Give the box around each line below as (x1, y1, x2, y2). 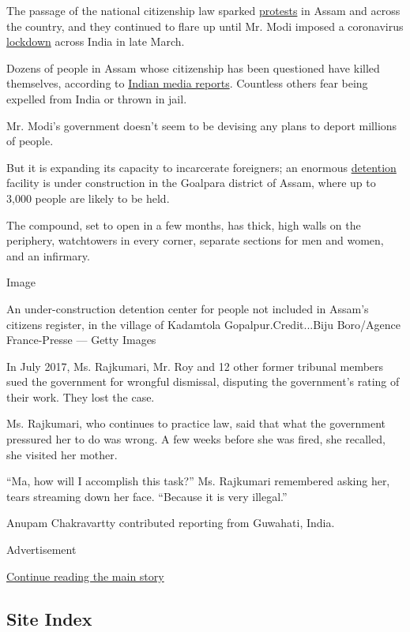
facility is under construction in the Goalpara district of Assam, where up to (6, 174, 376, 191)
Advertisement (6, 541, 77, 558)
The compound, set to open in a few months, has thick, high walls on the (6, 216, 361, 233)
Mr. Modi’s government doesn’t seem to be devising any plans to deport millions (6, 117, 397, 133)
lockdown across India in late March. (6, 33, 185, 50)
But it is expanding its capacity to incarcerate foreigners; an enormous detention (6, 159, 397, 175)
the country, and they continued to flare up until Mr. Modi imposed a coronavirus (6, 17, 404, 34)
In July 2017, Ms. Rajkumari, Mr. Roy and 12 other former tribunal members (6, 357, 384, 374)
